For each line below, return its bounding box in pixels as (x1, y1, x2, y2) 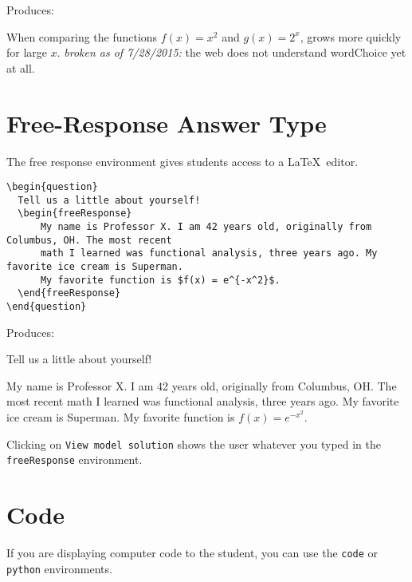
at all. (6, 59, 35, 76)
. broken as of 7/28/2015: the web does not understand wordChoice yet (57, 44, 406, 61)
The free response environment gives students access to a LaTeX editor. (6, 152, 359, 169)
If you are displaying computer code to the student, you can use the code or (6, 544, 379, 561)
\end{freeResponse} (18, 287, 121, 299)
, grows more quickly (300, 28, 402, 45)
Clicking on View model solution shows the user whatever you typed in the (6, 435, 382, 452)
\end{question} (6, 301, 87, 312)
